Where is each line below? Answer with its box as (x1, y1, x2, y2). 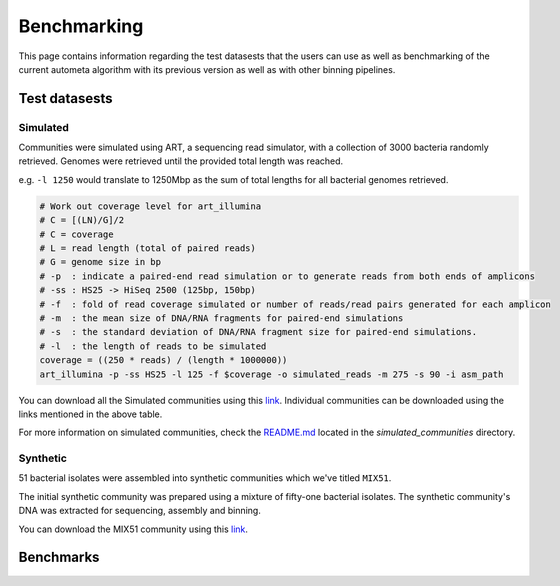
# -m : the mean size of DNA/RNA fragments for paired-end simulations (39, 312, 404, 324)
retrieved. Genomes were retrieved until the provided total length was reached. (18, 155, 344, 167)
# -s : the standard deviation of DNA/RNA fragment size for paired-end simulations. (39, 326, 478, 338)
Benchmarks (18, 549, 100, 566)
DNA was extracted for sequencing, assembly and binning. (18, 505, 262, 517)
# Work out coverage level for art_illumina (39, 200, 262, 212)
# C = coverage (39, 228, 114, 240)
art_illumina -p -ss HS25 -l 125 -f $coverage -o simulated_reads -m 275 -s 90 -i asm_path (39, 368, 504, 380)
